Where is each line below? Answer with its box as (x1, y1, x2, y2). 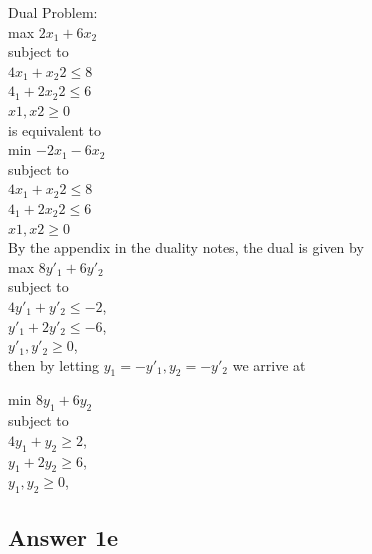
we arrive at (232, 354, 306, 375)
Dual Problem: (8, 2, 98, 22)
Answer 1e (8, 521, 119, 552)
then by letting (8, 354, 100, 375)
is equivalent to (8, 119, 102, 140)
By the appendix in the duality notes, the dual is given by (8, 237, 364, 258)
